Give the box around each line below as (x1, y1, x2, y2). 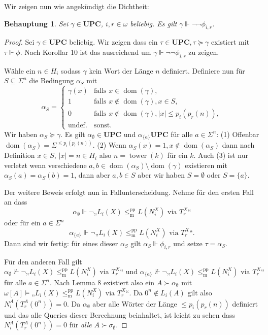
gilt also (187, 287, 212, 297)
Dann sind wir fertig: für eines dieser (4, 238, 118, 248)
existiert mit (211, 37, 250, 47)
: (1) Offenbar (216, 128, 259, 139)
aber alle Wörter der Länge (92, 298, 177, 309)
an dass (4, 196, 27, 207)
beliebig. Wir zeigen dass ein (69, 37, 158, 47)
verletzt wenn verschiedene (4, 159, 87, 170)
